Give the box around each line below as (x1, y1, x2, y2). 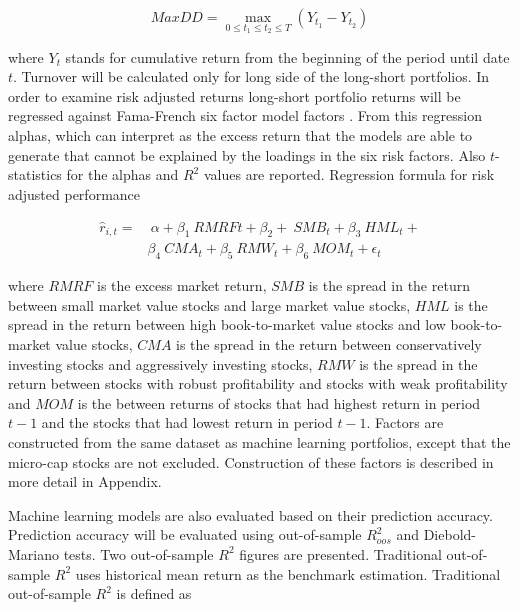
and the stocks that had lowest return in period (41, 412, 333, 433)
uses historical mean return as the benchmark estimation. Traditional (75, 563, 501, 584)
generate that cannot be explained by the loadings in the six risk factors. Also (8, 144, 486, 165)
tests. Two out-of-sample (63, 543, 214, 564)
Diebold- (423, 524, 476, 545)
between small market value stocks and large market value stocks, (8, 294, 411, 315)
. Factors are (366, 412, 444, 433)
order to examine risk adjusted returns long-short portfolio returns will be (8, 85, 461, 106)
